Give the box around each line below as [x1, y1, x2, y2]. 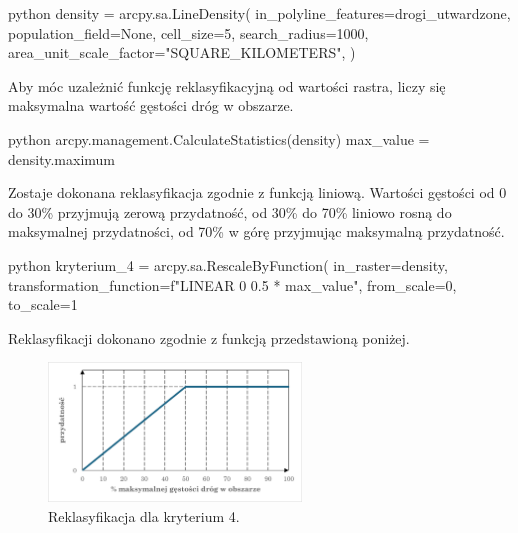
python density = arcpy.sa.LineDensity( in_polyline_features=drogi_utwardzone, [8, 3, 511, 23]
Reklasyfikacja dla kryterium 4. [48, 505, 240, 526]
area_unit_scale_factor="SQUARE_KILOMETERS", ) [8, 42, 356, 63]
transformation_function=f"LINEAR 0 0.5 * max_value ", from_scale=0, [8, 274, 457, 295]
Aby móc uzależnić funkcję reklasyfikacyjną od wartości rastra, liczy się [8, 75, 446, 96]
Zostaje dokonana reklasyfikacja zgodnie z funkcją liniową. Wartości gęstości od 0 [8, 182, 507, 203]
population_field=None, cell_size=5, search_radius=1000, [8, 22, 369, 43]
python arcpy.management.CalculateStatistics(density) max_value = [8, 128, 430, 149]
